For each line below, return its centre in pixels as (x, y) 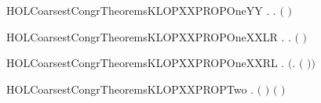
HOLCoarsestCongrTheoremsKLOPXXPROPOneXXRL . (146, 63)
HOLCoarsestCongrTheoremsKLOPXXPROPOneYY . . (141, 10)
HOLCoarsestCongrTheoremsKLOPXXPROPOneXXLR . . (149, 36)
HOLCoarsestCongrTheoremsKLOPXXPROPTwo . (130, 89)
